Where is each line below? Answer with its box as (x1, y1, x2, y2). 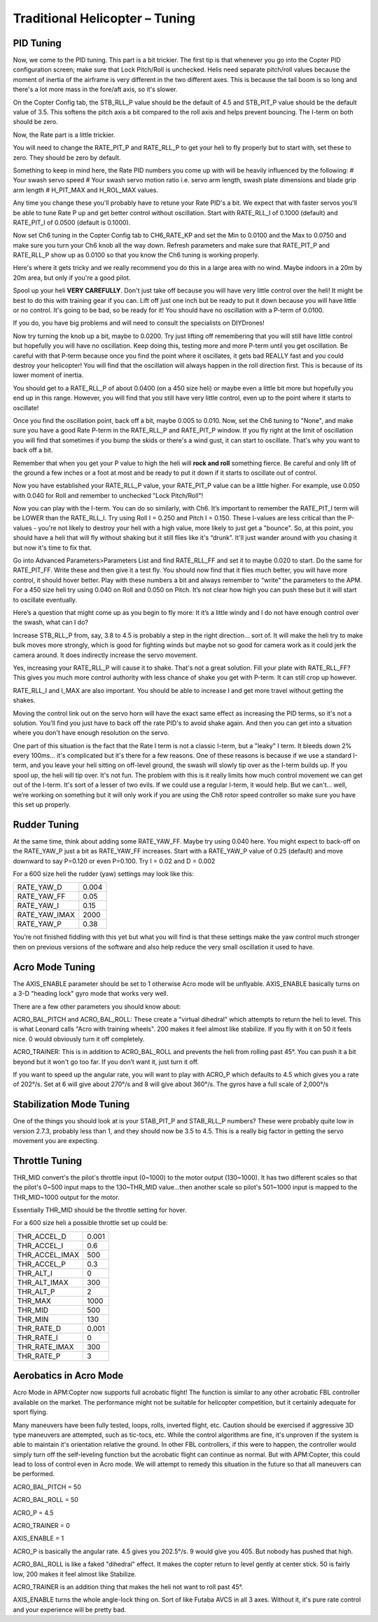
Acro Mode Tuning (13, 961, 96, 973)
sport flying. (13, 1408, 48, 1417)
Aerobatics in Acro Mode (13, 1370, 124, 1381)
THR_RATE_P (17, 1351, 61, 1360)
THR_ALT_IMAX (17, 1277, 69, 1287)
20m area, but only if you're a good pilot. (13, 273, 131, 282)
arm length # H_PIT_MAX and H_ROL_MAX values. (13, 186, 159, 194)
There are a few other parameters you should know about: (13, 1002, 181, 1011)
